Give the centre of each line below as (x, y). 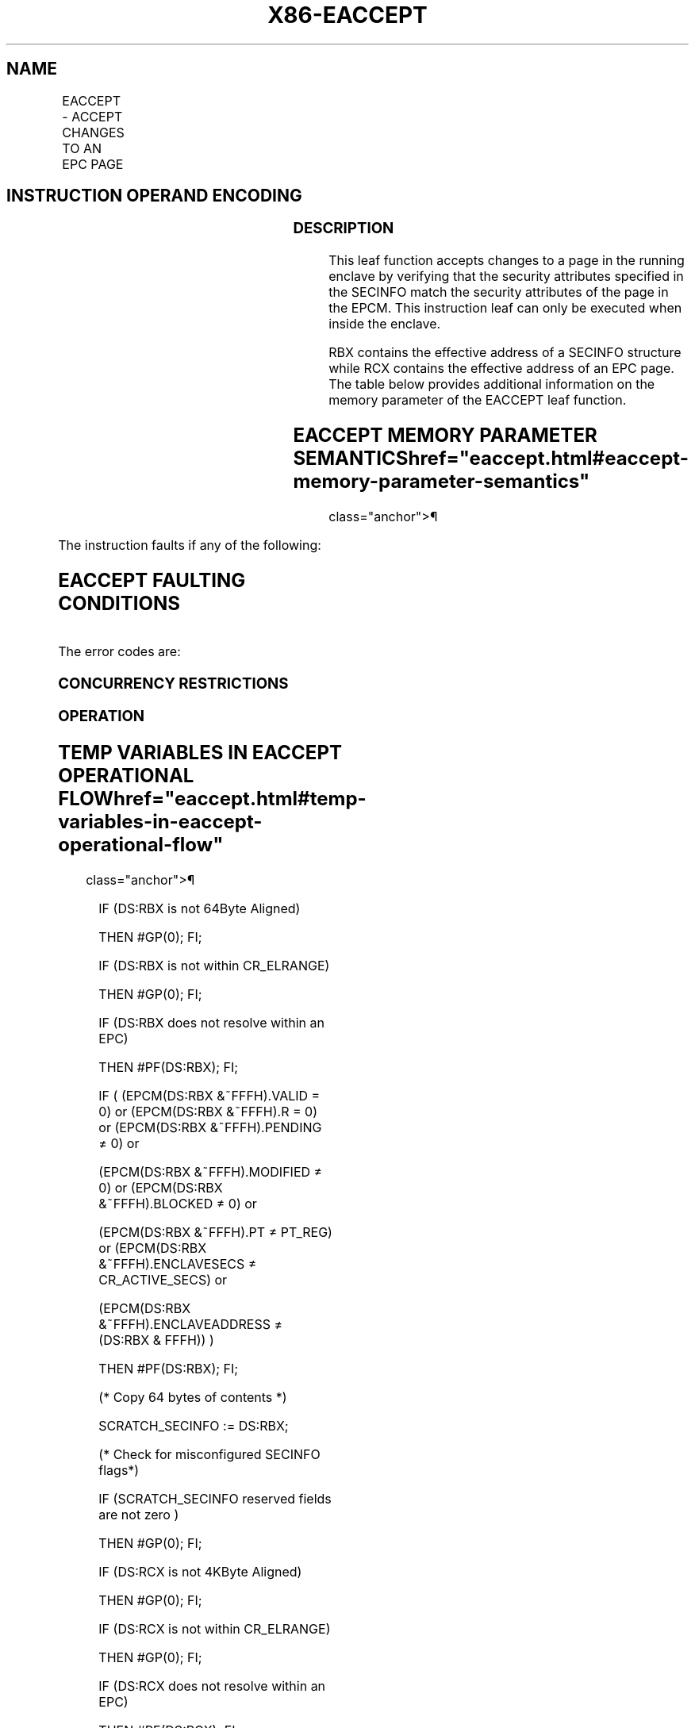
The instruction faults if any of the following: (190, 545)
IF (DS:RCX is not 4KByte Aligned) (200, 1572)
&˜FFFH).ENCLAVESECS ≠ (178, 1264)
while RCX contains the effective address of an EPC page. (501, 369)
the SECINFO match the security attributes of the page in (499, 292)
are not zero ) (139, 1515)
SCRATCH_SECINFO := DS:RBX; (194, 1426)
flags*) (119, 1471)
